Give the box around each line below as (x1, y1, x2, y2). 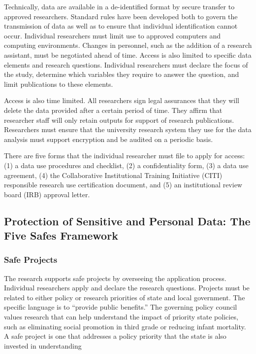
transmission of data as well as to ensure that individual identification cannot (4, 21, 238, 31)
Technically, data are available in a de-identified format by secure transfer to (4, 1, 235, 11)
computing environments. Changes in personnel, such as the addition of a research (4, 40, 252, 50)
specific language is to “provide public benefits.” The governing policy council (4, 302, 237, 312)
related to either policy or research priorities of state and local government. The (4, 292, 245, 302)
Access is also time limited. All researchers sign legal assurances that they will (4, 95, 240, 106)
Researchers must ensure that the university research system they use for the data (4, 124, 252, 135)
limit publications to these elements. (4, 78, 113, 89)
